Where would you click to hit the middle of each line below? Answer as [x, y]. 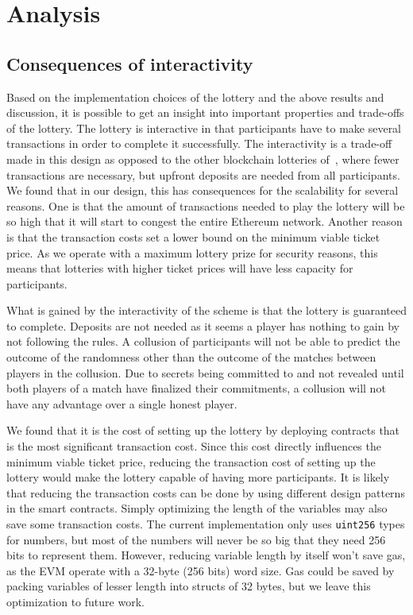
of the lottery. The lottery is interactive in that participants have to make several [204, 128]
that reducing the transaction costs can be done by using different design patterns [206, 492]
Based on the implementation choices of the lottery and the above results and [195, 97]
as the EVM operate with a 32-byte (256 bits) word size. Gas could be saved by [201, 570]
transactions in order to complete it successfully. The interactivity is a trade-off [199, 143]
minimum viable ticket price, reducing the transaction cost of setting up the [191, 461]
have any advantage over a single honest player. [122, 403]
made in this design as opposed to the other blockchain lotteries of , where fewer [203, 159]
